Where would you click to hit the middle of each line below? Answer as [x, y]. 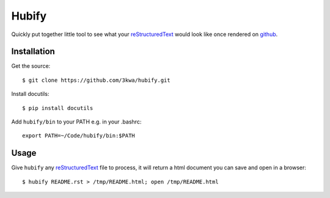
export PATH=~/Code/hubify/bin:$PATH [79, 136]
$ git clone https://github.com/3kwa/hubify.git [96, 80]
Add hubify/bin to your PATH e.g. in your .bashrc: [76, 122]
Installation [33, 52]
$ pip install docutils [58, 108]
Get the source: [31, 66]
